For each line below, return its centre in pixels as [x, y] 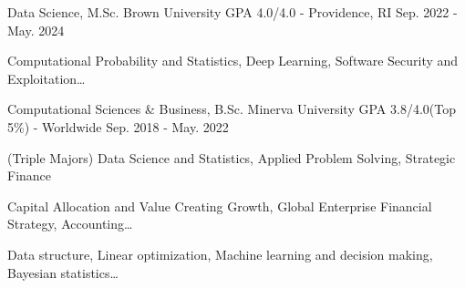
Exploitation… [46, 78]
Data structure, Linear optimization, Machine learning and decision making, [220, 254]
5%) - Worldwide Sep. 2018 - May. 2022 [118, 126]
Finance [30, 175]
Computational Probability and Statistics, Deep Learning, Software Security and [233, 61]
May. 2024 [36, 30]
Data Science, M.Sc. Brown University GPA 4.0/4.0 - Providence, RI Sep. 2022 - [232, 12]
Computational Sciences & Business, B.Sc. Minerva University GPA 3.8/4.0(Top [232, 109]
